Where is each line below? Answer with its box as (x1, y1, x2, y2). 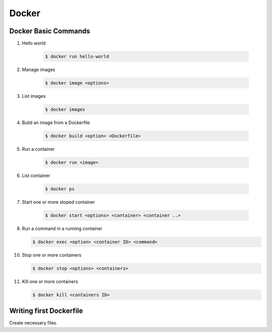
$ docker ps (45, 186, 75, 192)
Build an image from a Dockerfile (22, 119, 90, 126)
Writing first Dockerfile (9, 307, 83, 315)
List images (22, 93, 46, 99)
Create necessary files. (9, 320, 58, 326)
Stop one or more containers (22, 252, 82, 258)
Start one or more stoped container (22, 199, 95, 205)
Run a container (22, 146, 55, 152)
